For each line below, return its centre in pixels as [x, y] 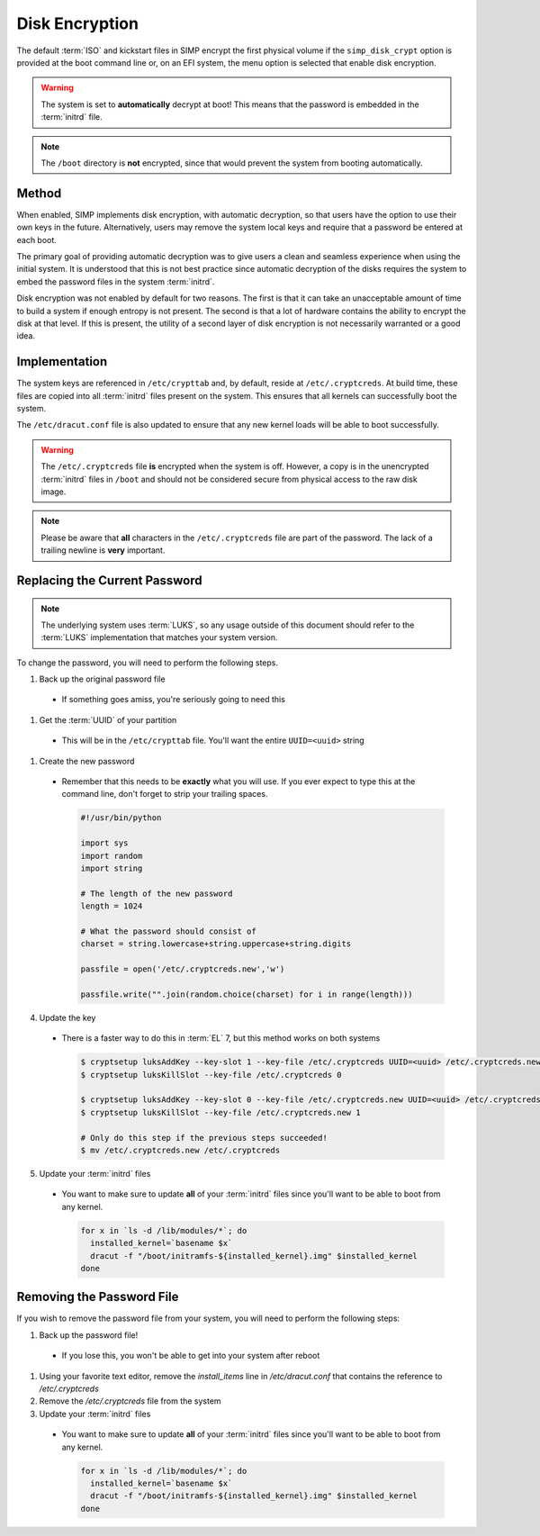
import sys [104, 843]
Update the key [67, 1017]
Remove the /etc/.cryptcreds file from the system [130, 1401]
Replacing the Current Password [109, 580]
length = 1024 [112, 906]
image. [54, 492]
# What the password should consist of [168, 931]
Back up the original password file [102, 679]
